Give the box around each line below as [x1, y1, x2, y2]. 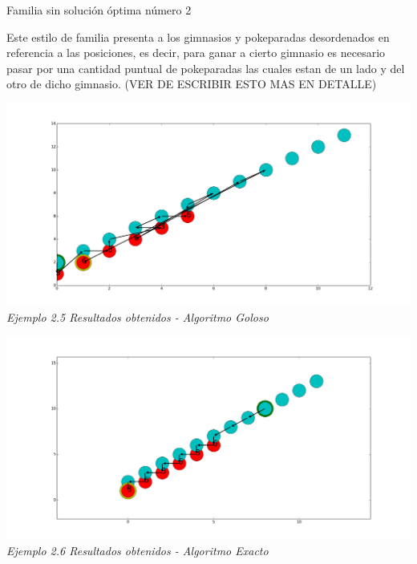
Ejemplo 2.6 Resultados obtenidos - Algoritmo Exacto [6, 542, 269, 558]
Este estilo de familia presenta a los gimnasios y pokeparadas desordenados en [6, 28, 390, 45]
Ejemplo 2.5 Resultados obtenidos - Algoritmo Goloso [6, 309, 269, 326]
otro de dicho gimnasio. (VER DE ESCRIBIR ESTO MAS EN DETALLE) [6, 75, 377, 92]
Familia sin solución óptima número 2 [6, 2, 192, 18]
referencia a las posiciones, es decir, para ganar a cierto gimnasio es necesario [6, 44, 386, 61]
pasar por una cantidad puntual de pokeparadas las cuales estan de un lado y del [6, 59, 405, 76]
